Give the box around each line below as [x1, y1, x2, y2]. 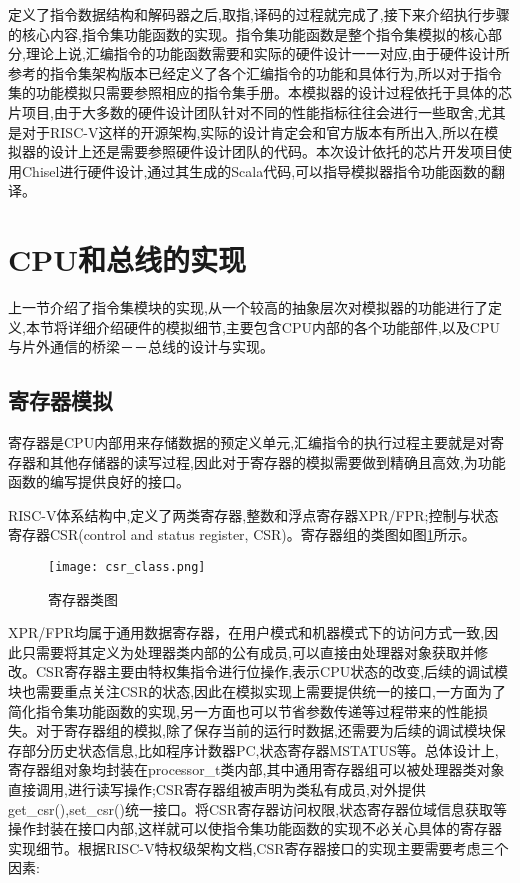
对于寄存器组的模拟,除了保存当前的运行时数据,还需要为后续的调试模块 [35, 720, 492, 741]
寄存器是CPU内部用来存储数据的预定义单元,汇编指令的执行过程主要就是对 [8, 432, 491, 453]
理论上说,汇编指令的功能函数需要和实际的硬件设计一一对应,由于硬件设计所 [25, 43, 510, 64]
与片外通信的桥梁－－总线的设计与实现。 [8, 336, 274, 357]
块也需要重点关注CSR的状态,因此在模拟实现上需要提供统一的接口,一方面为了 [8, 681, 506, 702]
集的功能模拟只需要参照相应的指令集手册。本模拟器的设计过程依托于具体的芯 [8, 82, 512, 103]
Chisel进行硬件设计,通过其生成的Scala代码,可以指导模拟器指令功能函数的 [21, 160, 492, 181]
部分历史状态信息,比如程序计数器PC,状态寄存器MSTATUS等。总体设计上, [21, 739, 499, 760]
